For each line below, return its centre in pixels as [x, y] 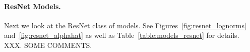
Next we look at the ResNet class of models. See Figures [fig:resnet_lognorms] [125, 25]
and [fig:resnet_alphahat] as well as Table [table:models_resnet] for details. [122, 35]
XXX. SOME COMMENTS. [48, 45]
